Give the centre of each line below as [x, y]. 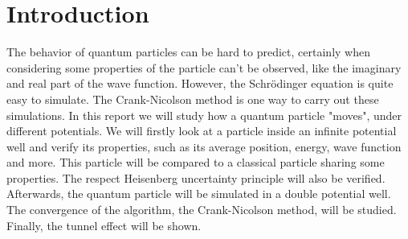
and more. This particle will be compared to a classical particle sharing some [196, 162]
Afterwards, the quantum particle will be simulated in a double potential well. [199, 194]
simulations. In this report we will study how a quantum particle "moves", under [204, 115]
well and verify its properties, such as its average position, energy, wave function [204, 146]
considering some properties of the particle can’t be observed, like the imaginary [204, 67]
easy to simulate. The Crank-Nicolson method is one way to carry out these [193, 99]
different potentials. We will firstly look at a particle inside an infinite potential [202, 131]
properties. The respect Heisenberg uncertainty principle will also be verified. [196, 177]
